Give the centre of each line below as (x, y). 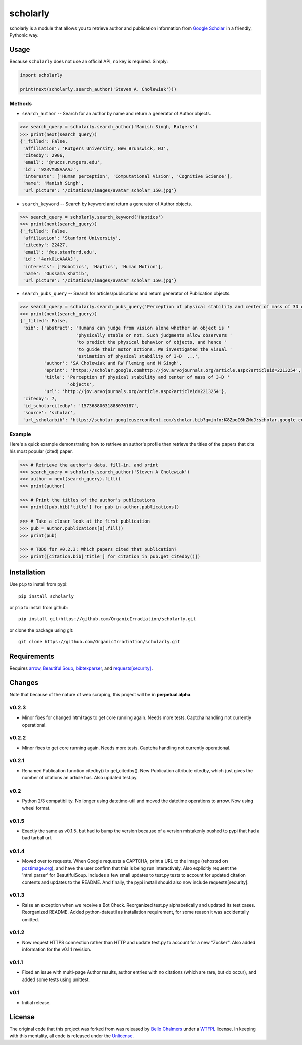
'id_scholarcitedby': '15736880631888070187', (81, 405)
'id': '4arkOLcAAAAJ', (51, 259)
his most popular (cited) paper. (41, 451)
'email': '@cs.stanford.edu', (60, 252)
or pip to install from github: (39, 608)
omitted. (30, 919)
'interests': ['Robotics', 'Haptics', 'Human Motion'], (93, 266)
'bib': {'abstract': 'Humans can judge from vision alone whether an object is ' (126, 328)
